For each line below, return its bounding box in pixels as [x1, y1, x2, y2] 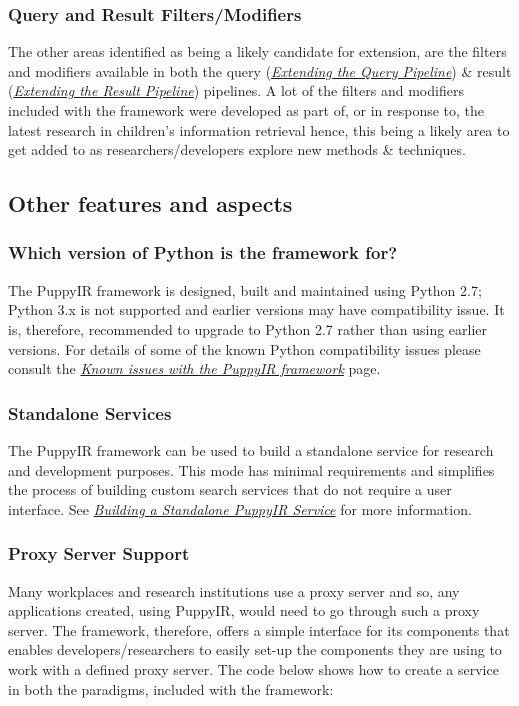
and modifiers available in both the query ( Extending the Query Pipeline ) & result [8, 60, 512, 81]
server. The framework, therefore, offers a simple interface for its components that [8, 619, 510, 640]
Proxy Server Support [8, 541, 190, 566]
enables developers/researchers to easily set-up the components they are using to [8, 639, 502, 660]
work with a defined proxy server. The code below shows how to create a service [8, 658, 499, 679]
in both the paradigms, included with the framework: [8, 678, 334, 699]
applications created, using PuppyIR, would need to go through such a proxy [8, 600, 480, 621]
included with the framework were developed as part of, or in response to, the [8, 100, 485, 120]
